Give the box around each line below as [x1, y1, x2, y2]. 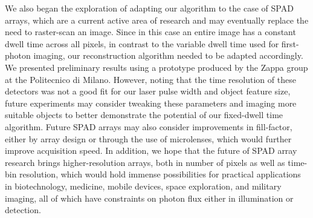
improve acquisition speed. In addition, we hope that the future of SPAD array [5, 144, 297, 157]
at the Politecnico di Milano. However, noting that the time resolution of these [5, 73, 296, 85]
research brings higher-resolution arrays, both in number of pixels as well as [5, 156, 285, 168]
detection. [5, 203, 41, 216]
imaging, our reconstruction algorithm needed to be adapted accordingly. [33, 49, 303, 62]
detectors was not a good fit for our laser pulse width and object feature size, [5, 85, 291, 97]
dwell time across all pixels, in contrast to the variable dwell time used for [5, 37, 279, 50]
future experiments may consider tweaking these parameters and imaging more [5, 96, 297, 109]
